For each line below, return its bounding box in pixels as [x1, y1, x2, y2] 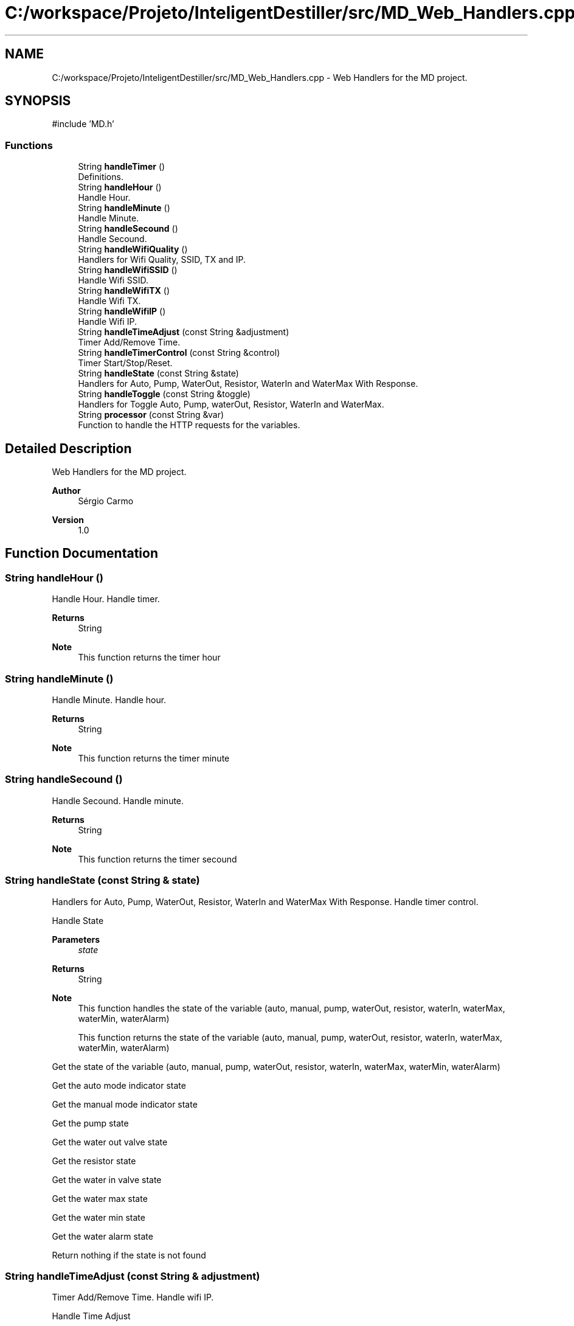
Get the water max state [52, 1193, 148, 1204]
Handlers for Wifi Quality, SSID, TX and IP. [78, 254, 246, 265]
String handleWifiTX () [78, 285, 170, 296]
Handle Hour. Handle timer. [52, 594, 160, 605]
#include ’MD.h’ [52, 119, 114, 130]
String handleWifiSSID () [78, 265, 178, 276]
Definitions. [78, 172, 123, 182]
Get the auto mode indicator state [52, 1080, 186, 1091]
